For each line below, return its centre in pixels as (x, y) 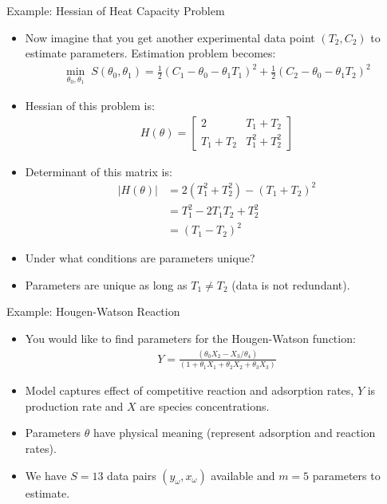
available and (243, 475)
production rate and (74, 406)
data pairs (132, 475)
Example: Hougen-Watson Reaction (93, 311)
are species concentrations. (205, 406)
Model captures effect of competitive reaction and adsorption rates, (190, 390)
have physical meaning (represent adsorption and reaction (234, 433)
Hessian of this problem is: (90, 105)
